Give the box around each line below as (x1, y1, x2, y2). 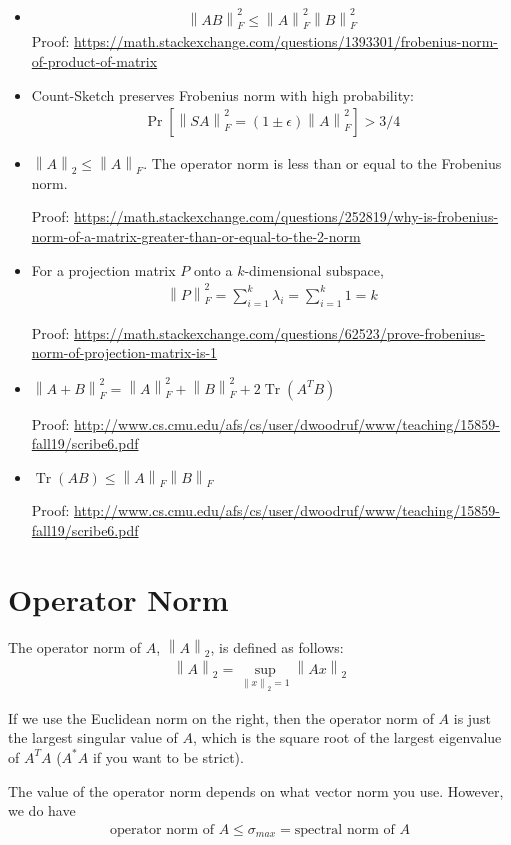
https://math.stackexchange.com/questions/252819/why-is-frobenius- (74, 206, 499, 227)
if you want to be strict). (92, 746, 244, 767)
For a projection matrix (31, 259, 176, 280)
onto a (193, 259, 233, 280)
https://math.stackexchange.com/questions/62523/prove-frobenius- (74, 322, 486, 343)
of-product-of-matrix (31, 50, 158, 71)
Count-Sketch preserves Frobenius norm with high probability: (31, 84, 414, 105)
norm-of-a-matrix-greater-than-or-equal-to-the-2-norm (31, 225, 361, 246)
